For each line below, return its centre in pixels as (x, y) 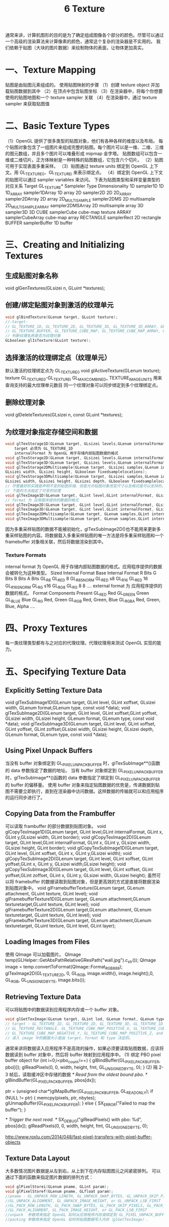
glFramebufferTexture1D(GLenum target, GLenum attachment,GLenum (78, 899)
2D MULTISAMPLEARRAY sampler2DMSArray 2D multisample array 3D (74, 206)
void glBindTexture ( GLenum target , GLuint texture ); (62, 317)
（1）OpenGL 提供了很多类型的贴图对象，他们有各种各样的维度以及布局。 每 (84, 141)
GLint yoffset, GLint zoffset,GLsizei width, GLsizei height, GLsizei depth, (80, 729)
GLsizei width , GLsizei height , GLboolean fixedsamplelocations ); (76, 472)
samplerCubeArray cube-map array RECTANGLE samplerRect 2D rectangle (83, 218)
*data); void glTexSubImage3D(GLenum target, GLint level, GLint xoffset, (80, 724)
